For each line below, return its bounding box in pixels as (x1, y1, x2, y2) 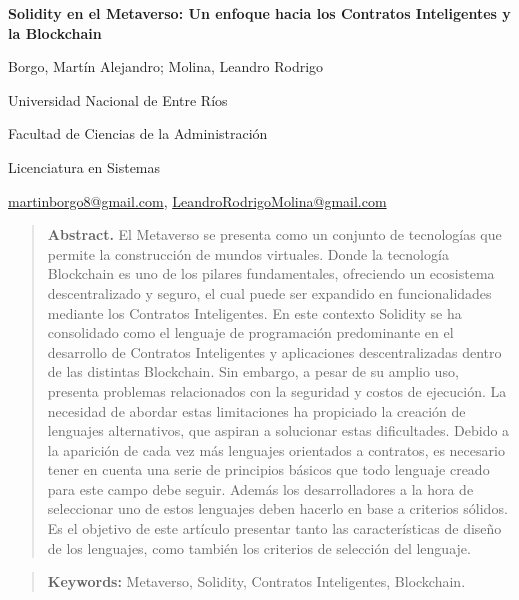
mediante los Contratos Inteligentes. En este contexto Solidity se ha (47, 302, 462, 323)
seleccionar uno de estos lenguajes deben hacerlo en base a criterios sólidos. (47, 498, 508, 519)
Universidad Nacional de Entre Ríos (8, 89, 228, 110)
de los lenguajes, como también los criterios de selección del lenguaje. (47, 537, 471, 558)
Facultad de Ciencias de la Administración (8, 123, 268, 144)
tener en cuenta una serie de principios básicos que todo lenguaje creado (47, 459, 490, 480)
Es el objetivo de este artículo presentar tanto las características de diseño (47, 518, 502, 539)
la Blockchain (8, 22, 102, 43)
